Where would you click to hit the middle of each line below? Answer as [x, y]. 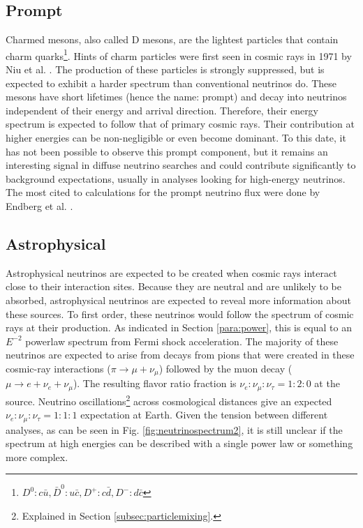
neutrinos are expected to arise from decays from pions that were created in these [180, 355]
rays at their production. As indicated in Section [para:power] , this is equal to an [179, 327]
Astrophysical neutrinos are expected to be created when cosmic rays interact [171, 272]
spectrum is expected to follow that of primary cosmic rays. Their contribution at [180, 124]
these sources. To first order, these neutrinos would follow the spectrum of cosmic [180, 314]
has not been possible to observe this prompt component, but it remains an [167, 151]
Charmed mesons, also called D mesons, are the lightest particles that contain [172, 39]
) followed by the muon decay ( [225, 368]
